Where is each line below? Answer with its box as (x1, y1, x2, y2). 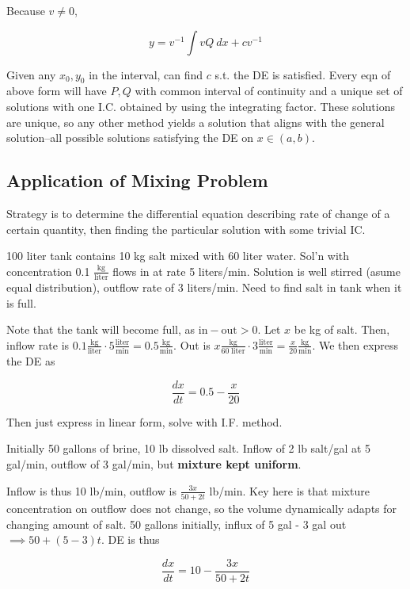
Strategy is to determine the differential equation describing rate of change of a (6, 205, 390, 221)
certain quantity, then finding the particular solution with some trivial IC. (6, 220, 366, 237)
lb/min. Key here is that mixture (209, 482, 370, 499)
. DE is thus (101, 531, 160, 548)
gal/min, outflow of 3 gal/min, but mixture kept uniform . (6, 456, 302, 472)
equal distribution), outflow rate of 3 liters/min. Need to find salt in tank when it (6, 279, 402, 296)
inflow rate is (6, 336, 70, 353)
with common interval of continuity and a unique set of (135, 82, 403, 99)
